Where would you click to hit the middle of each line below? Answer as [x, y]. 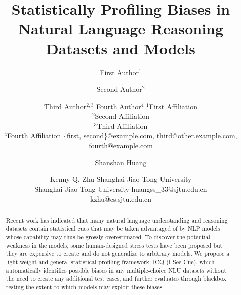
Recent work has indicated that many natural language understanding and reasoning [117, 220]
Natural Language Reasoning [121, 28]
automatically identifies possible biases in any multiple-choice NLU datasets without [116, 270]
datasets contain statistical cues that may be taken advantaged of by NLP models [113, 228]
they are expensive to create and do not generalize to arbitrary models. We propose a [118, 254]
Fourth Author [118, 106]
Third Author [65, 106]
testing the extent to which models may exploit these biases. [85, 287]
